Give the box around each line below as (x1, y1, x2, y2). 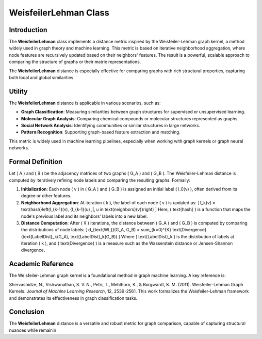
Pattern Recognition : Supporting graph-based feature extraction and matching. (21, 129, 180, 135)
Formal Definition (9, 158, 63, 166)
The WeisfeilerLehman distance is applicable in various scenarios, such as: (9, 100, 161, 106)
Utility (9, 87, 28, 96)
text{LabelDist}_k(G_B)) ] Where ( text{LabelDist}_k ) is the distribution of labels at (70, 233, 235, 240)
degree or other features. (21, 193, 72, 199)
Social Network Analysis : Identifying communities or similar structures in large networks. (21, 123, 200, 129)
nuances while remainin (9, 327, 57, 333)
